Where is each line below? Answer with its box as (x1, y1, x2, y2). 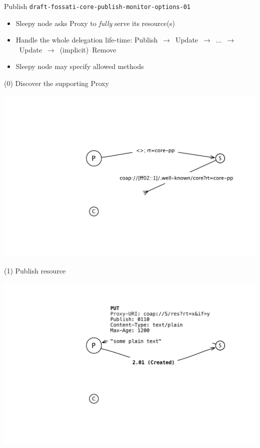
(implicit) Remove (59, 44, 116, 54)
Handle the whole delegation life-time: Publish (15, 34, 158, 45)
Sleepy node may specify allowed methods (15, 61, 144, 71)
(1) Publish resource (4, 265, 66, 275)
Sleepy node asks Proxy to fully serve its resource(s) (15, 17, 175, 28)
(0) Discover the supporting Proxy (4, 78, 109, 88)
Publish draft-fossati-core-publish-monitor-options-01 (4, 1, 191, 11)
